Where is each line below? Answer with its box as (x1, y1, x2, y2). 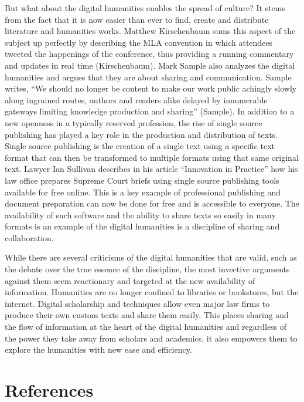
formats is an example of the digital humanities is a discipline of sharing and (5, 220, 280, 232)
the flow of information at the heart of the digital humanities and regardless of (5, 320, 287, 333)
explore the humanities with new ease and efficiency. (5, 343, 192, 356)
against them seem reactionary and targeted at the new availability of (5, 274, 255, 286)
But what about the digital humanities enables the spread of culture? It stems (5, 2, 285, 13)
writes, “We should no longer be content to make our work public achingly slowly (5, 82, 297, 94)
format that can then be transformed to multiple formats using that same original (5, 151, 299, 163)
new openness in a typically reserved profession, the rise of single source (5, 116, 262, 129)
